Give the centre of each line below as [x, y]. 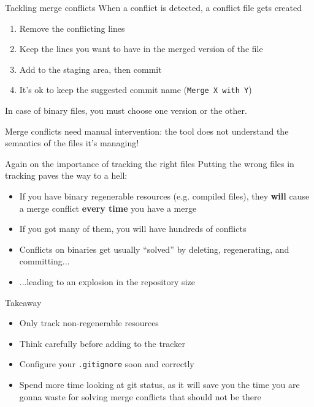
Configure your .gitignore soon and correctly [107, 364]
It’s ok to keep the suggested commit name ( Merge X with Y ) [136, 90]
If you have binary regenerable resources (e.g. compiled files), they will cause [164, 196]
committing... [44, 261]
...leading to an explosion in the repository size [107, 281]
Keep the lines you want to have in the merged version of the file [141, 49]
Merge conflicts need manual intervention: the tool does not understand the [147, 131]
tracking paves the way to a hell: [66, 175]
